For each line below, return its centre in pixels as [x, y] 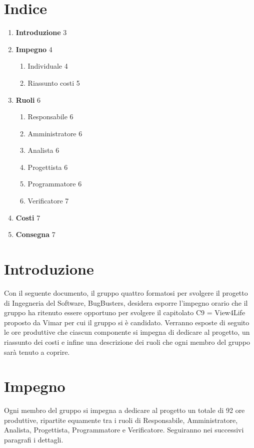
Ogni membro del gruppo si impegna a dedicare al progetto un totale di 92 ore [124, 410]
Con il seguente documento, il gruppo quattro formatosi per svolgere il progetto [126, 292]
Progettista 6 [48, 167]
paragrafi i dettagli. [34, 440]
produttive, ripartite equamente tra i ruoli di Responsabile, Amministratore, [121, 420]
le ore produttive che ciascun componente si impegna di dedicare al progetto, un [127, 332]
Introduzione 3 [41, 32]
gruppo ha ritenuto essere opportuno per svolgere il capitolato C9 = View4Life [125, 312]
